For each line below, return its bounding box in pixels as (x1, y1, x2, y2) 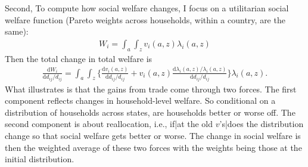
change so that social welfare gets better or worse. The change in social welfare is (5, 129, 301, 141)
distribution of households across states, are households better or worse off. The (5, 106, 295, 118)
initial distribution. (5, 153, 74, 165)
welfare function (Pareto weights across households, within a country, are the (5, 13, 285, 26)
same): (5, 25, 29, 38)
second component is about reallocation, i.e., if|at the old (5, 117, 213, 130)
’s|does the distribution (219, 117, 304, 130)
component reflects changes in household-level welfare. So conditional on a (5, 94, 276, 107)
